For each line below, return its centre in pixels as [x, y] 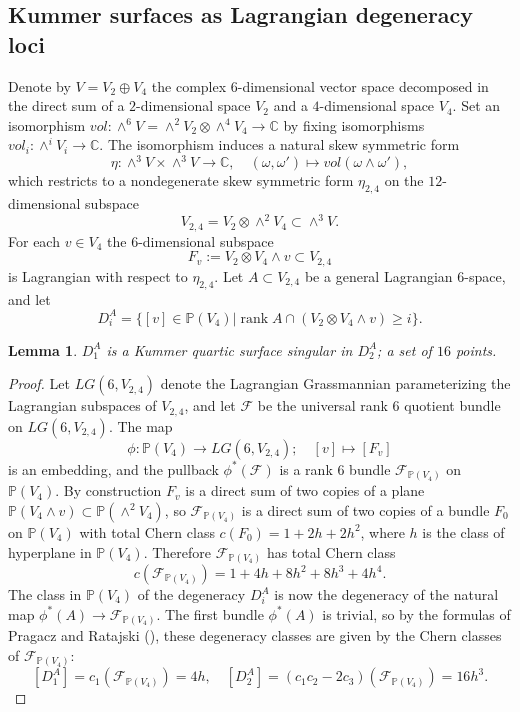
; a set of [404, 349]
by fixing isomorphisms [354, 124]
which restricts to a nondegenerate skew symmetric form [181, 180]
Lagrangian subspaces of [82, 405]
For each [34, 240]
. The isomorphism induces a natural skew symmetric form [279, 144]
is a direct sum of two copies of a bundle [365, 509]
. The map [140, 425]
